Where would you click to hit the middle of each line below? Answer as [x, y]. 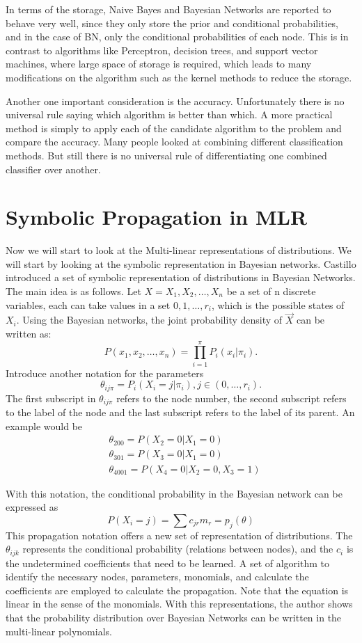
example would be [44, 426]
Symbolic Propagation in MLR [157, 217]
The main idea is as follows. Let [73, 291]
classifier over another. [53, 169]
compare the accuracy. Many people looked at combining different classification [174, 142]
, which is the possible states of [278, 304]
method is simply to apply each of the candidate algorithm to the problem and [174, 128]
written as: [29, 334]
